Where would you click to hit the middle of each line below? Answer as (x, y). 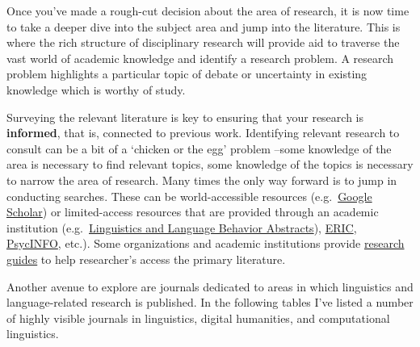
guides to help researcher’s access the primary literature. (146, 259)
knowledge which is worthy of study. (96, 89)
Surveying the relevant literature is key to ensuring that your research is (185, 117)
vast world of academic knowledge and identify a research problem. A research (200, 58)
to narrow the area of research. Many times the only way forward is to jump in (202, 180)
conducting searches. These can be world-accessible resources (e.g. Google (189, 196)
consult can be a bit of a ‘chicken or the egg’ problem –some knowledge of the (199, 148)
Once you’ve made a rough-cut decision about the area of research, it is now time (208, 10)
